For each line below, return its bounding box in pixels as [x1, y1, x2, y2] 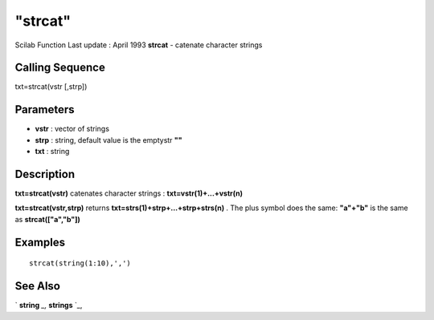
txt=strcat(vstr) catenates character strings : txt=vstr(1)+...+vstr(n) [14, 188, 244, 198]
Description [14, 167, 76, 180]
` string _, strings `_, [14, 301, 83, 310]
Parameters [14, 103, 75, 116]
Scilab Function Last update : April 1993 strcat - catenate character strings [14, 40, 263, 50]
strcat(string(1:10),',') [29, 259, 132, 268]
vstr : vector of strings [35, 124, 110, 134]
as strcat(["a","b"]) [14, 214, 80, 224]
